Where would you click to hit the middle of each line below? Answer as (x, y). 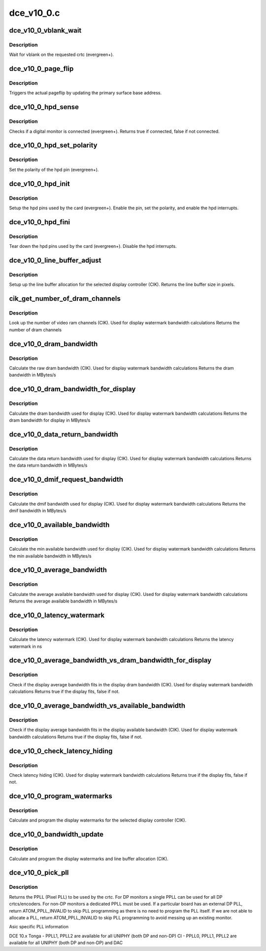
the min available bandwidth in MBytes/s (50, 556)
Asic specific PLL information (39, 927)
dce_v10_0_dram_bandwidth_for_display (72, 389)
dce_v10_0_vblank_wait (45, 30)
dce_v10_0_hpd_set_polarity (53, 145)
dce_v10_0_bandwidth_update (56, 834)
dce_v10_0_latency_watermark (57, 615)
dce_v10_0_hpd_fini (40, 222)
